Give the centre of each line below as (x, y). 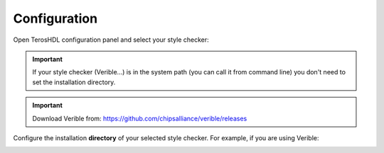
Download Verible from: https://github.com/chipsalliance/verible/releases (140, 118)
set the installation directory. (74, 82)
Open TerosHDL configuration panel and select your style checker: (111, 40)
